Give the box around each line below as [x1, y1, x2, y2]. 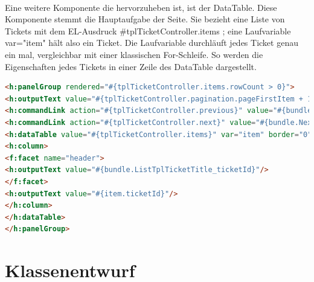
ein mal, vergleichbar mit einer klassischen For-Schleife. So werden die [5, 48, 263, 60]
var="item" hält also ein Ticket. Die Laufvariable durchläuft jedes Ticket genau [5, 36, 298, 49]
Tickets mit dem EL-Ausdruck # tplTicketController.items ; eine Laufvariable [5, 24, 291, 37]
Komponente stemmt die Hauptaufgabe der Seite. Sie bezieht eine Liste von [5, 13, 285, 25]
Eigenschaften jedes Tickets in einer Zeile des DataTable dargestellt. [5, 60, 257, 72]
